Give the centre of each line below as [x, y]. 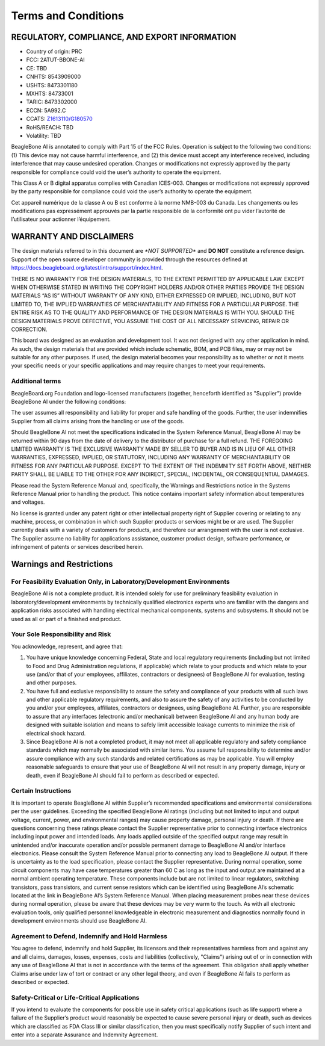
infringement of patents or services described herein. [77, 547]
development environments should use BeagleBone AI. [79, 921]
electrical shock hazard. [56, 733]
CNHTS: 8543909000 [54, 77]
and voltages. [28, 502]
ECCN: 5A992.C [46, 110]
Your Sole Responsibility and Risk [61, 634]
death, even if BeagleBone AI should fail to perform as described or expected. [123, 775]
